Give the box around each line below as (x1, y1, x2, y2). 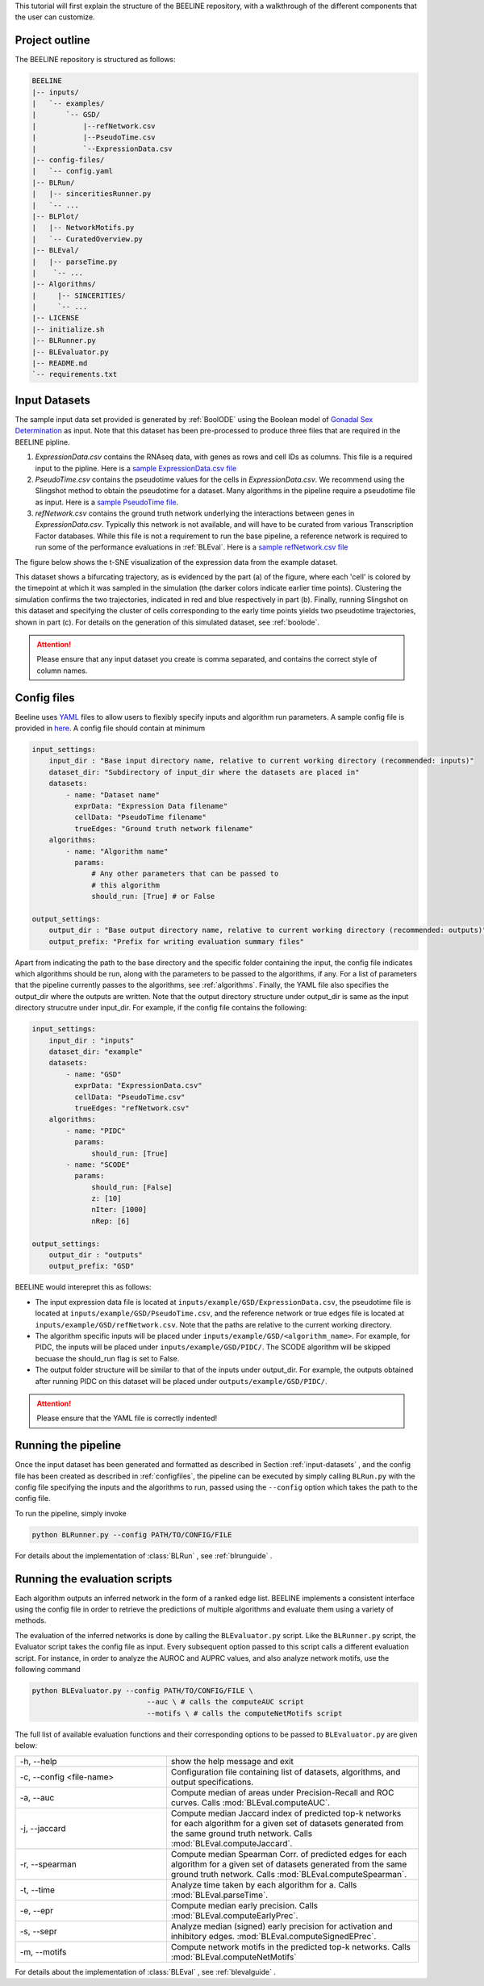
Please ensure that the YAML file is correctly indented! (36, 1413, 218, 1424)
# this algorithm (91, 880, 161, 889)
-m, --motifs (19, 1946, 67, 1957)
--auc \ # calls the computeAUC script (146, 1697, 305, 1707)
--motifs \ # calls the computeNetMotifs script (146, 1708, 343, 1718)
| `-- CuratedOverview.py (31, 234, 143, 244)
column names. (36, 666, 88, 675)
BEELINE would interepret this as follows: (15, 1282, 152, 1292)
